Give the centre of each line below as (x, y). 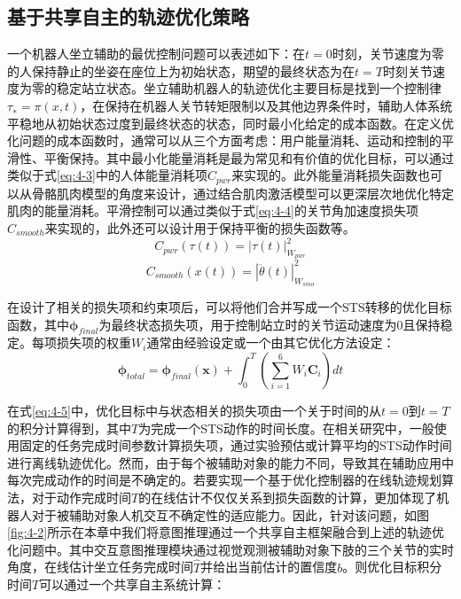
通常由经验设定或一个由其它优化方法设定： (271, 342)
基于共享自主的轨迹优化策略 (128, 16)
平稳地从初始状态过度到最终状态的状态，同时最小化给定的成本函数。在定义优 (230, 123)
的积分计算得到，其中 (69, 428)
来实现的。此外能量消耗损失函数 (325, 175)
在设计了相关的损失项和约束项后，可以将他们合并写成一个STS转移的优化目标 (230, 307)
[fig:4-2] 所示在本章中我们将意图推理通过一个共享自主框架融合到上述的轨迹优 (226, 532)
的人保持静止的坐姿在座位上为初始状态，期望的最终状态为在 (181, 70)
